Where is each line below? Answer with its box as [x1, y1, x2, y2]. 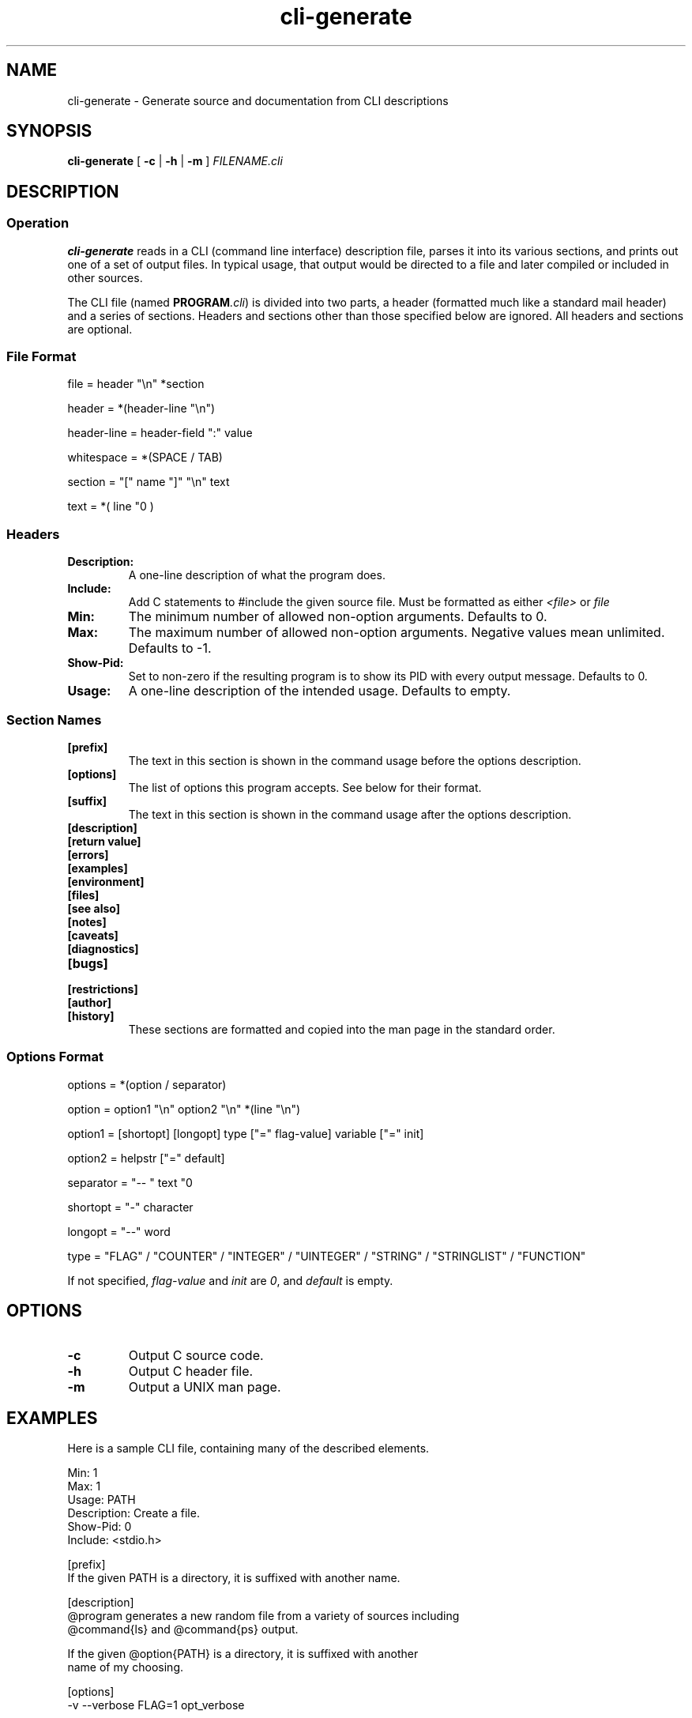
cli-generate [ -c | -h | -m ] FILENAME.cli [67, 154, 283, 168]
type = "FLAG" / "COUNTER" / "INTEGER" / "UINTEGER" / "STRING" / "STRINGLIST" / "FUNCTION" [67, 1249, 586, 1263]
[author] [67, 995, 111, 1009]
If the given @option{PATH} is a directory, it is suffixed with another [67, 1647, 419, 1661]
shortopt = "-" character [67, 1200, 194, 1214]
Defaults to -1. [128, 640, 212, 657]
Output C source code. [128, 1347, 264, 1363]
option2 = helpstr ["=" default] [67, 1151, 225, 1165]
